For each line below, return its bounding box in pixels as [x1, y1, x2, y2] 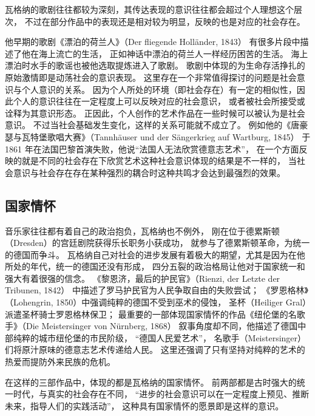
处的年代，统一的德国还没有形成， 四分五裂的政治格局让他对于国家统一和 [13, 260, 305, 273]
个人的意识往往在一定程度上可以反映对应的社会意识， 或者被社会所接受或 [13, 95, 305, 107]
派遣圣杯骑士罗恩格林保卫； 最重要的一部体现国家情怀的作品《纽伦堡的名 [5, 307, 297, 320]
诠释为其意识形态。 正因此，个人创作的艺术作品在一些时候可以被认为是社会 [5, 106, 305, 119]
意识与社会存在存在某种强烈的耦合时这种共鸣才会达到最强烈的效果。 [13, 166, 285, 179]
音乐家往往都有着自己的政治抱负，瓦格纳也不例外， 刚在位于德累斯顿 [5, 224, 280, 237]
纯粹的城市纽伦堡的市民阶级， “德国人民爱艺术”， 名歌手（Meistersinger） [13, 331, 307, 344]
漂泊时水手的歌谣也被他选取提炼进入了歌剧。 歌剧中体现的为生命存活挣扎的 [5, 59, 305, 72]
